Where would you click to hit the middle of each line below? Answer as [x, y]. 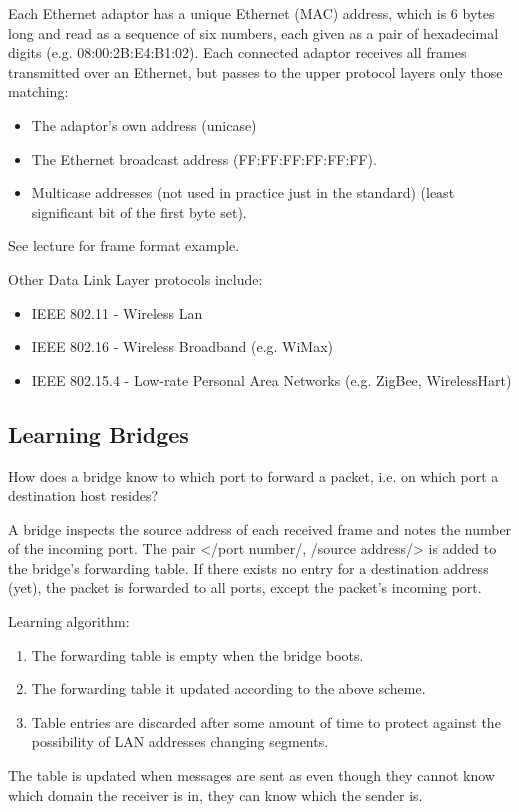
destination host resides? [83, 495]
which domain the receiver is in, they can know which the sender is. [215, 794]
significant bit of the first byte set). [139, 211]
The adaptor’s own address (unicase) [144, 124]
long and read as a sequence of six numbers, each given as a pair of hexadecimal [253, 32]
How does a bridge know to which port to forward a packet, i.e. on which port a [253, 475]
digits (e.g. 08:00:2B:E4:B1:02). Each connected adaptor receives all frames [237, 52]
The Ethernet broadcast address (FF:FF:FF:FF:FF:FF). [204, 158]
